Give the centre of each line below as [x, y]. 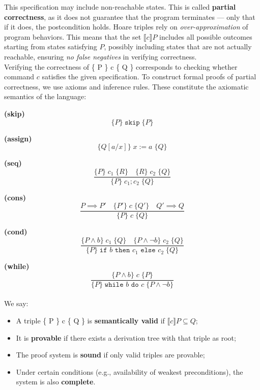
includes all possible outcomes [206, 36]
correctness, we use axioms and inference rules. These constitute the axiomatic [126, 86]
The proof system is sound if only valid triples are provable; [110, 355]
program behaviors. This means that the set [73, 36]
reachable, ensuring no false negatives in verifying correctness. [100, 56]
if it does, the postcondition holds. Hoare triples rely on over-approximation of [126, 27]
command [19, 77]
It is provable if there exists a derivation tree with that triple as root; [126, 337]
